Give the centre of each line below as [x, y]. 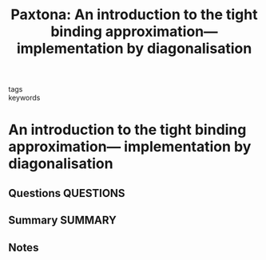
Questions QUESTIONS [67, 193]
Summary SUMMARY [63, 221]
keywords [24, 98]
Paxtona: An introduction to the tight [134, 15]
